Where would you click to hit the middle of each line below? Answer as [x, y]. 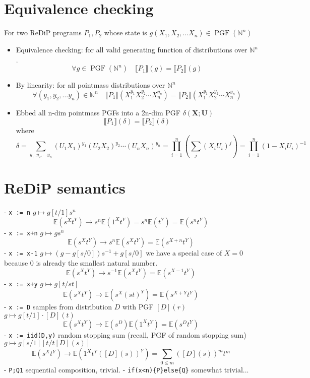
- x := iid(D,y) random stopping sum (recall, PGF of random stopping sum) [125, 334]
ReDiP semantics [65, 187]
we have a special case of [184, 253]
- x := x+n [21, 232]
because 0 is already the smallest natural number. [81, 262]
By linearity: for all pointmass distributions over [90, 85]
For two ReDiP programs [43, 33]
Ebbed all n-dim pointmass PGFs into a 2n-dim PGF [98, 112]
